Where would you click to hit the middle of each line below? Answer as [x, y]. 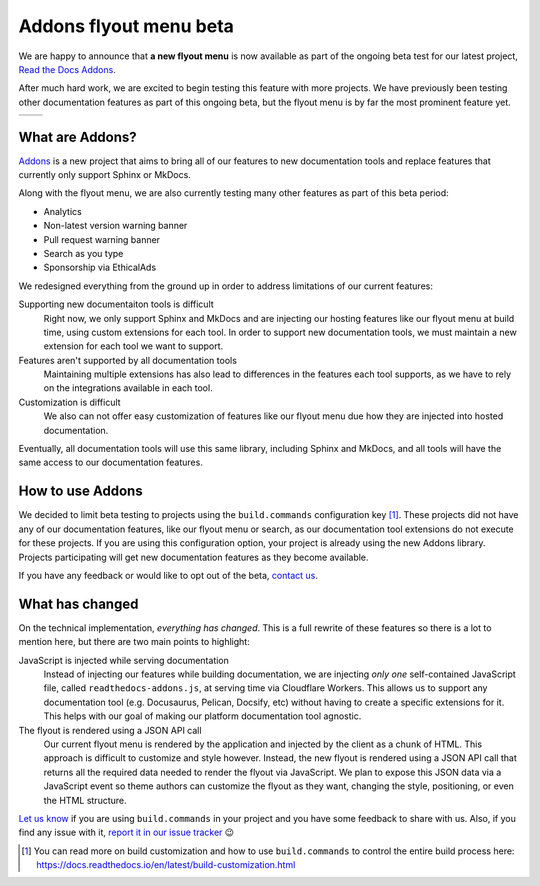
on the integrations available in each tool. [128, 388]
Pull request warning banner [101, 239]
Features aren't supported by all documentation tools [127, 360]
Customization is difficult [69, 402]
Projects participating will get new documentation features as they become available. [193, 557]
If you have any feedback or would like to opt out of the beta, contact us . [168, 575]
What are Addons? [77, 136]
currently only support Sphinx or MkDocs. [105, 175]
